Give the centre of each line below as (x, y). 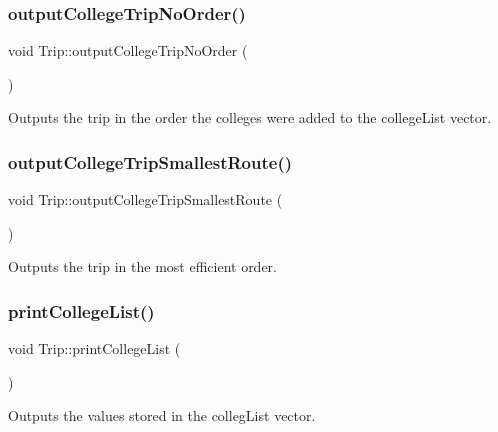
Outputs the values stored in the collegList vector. (162, 415)
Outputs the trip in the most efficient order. (142, 266)
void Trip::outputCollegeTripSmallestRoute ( (145, 199)
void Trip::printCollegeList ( (94, 348)
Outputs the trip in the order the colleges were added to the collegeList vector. (250, 117)
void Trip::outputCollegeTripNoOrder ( (128, 50)
